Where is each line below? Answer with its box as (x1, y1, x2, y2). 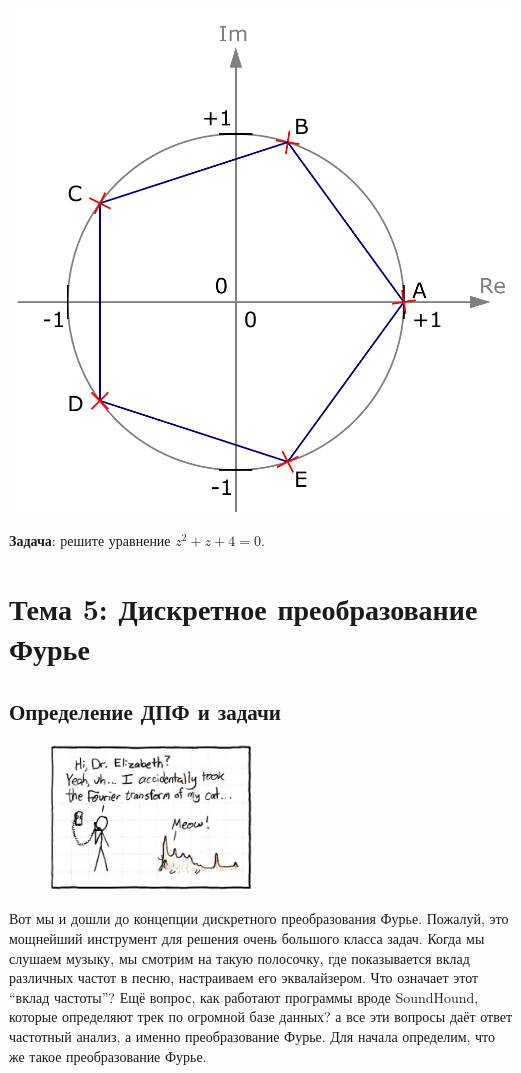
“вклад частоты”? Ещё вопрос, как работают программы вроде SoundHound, (9, 986, 479, 1007)
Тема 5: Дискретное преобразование (9, 588, 478, 629)
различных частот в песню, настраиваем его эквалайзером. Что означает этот (9, 967, 479, 988)
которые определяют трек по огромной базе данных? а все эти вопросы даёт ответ (9, 1006, 513, 1027)
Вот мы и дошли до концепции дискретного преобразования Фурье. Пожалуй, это (9, 908, 509, 929)
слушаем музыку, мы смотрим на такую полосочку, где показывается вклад (9, 947, 470, 968)
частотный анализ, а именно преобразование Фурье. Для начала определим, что (9, 1026, 496, 1047)
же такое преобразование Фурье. (9, 1045, 207, 1066)
